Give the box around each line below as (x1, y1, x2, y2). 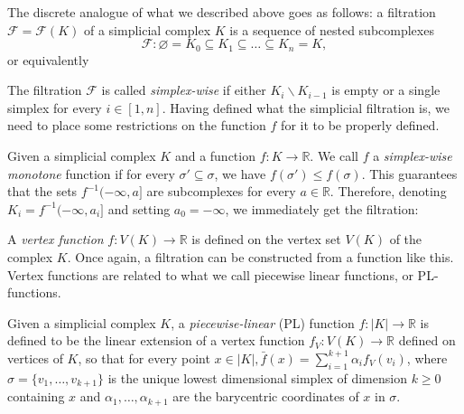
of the (389, 230, 422, 249)
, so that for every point (78, 348, 210, 367)
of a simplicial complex (83, 20, 211, 39)
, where (406, 348, 448, 367)
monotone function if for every (7, 164, 175, 183)
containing (7, 387, 65, 406)
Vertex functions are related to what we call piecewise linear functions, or (7, 265, 413, 284)
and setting (107, 199, 171, 218)
